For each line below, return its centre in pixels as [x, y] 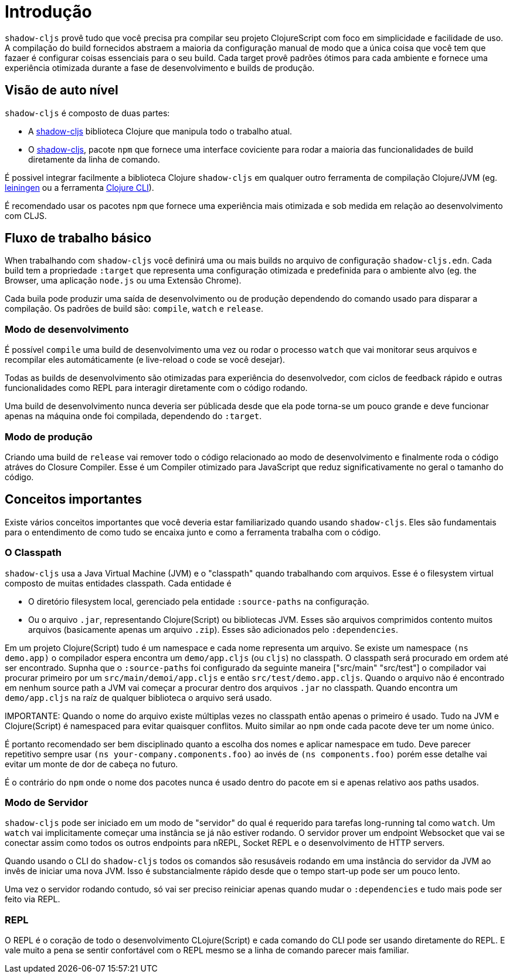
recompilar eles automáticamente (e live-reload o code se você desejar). [145, 360]
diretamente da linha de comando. [94, 159]
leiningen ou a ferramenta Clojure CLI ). [79, 187]
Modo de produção [49, 436]
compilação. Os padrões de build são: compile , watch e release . [134, 309]
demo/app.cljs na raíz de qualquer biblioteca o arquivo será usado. [138, 697]
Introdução [48, 12]
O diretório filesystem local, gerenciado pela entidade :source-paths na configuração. [199, 601]
